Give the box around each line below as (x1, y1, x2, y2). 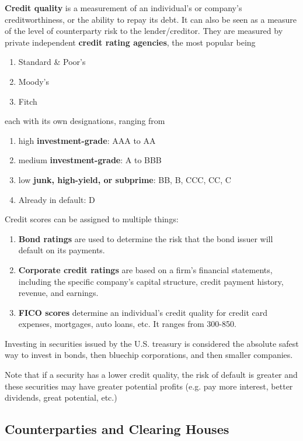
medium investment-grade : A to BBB (18, 154, 162, 166)
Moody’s (18, 75, 50, 87)
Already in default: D (18, 193, 95, 205)
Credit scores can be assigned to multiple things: (5, 213, 179, 225)
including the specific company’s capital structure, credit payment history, (18, 275, 284, 287)
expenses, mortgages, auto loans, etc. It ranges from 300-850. (18, 318, 236, 330)
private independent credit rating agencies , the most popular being (5, 36, 256, 48)
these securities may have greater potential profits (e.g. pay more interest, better (5, 380, 293, 392)
